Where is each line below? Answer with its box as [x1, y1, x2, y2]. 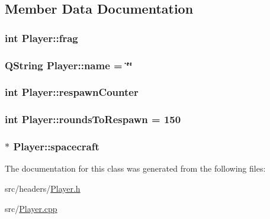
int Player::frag [5, 30, 78, 45]
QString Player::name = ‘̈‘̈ [5, 57, 133, 72]
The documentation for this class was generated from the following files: [5, 162, 266, 175]
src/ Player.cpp [5, 202, 57, 214]
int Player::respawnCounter [5, 85, 139, 99]
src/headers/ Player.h [5, 182, 81, 194]
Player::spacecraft [13, 139, 99, 154]
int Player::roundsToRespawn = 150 [5, 112, 181, 127]
